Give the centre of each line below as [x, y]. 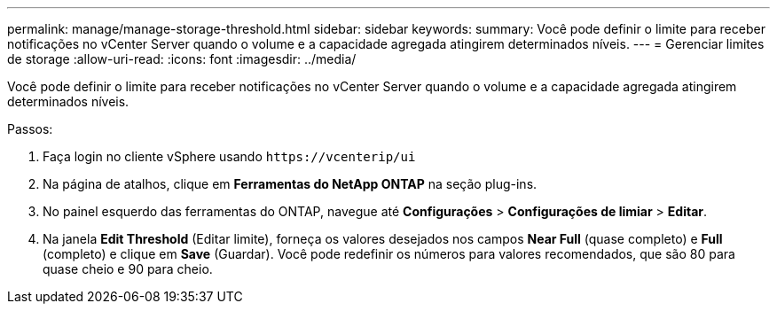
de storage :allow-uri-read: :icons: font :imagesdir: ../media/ [182, 59]
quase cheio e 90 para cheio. [128, 269]
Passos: [30, 129]
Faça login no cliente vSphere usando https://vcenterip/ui [229, 156]
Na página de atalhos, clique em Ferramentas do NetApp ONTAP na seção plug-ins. [290, 184]
